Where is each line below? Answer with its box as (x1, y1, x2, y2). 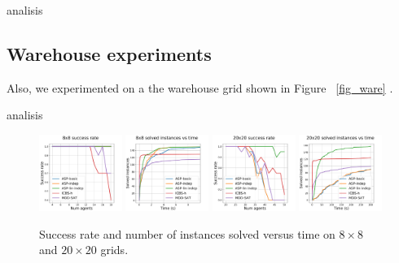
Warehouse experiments (7, 41, 212, 66)
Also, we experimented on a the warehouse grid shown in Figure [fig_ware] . (7, 79, 393, 96)
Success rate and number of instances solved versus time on (39, 225, 335, 242)
